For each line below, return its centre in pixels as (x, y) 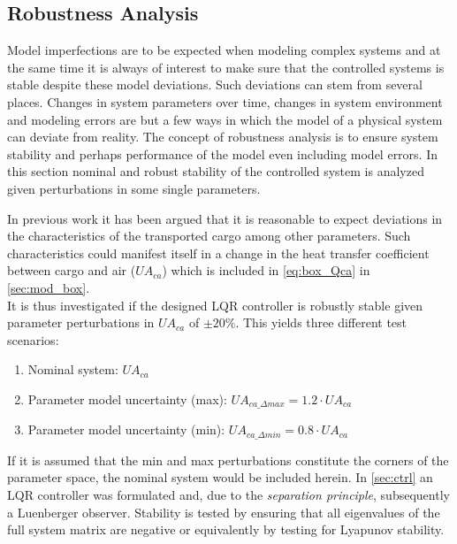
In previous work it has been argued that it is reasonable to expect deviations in (225, 218)
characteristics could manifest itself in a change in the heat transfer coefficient (218, 253)
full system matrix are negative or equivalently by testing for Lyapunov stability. (226, 529)
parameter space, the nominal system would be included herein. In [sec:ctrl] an (220, 477)
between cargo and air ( (72, 270)
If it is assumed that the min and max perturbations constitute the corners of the (228, 460)
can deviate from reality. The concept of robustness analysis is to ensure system (223, 137)
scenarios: (33, 339)
